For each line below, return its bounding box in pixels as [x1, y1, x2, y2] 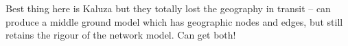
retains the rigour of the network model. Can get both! [5, 28, 236, 42]
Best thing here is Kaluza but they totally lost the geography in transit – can [5, 1, 331, 15]
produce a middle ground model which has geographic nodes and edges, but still [5, 14, 343, 28]
